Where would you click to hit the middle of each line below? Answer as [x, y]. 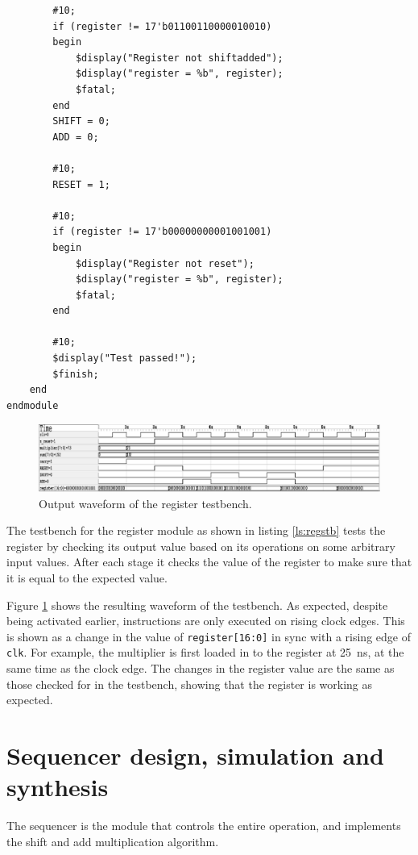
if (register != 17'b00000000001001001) [162, 232]
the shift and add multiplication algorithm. [113, 841]
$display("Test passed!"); [125, 359]
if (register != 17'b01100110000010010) [162, 26]
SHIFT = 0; [81, 121]
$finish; [76, 374]
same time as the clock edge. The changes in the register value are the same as [201, 668]
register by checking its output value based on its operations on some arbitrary [201, 546]
